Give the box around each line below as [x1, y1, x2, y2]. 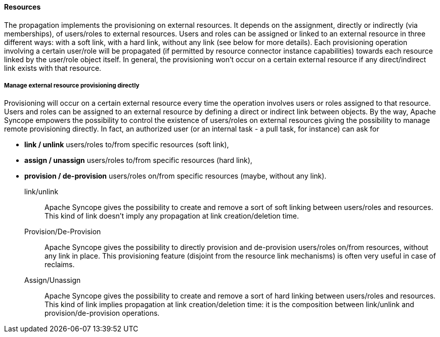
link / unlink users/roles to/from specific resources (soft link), [24, 140, 229, 149]
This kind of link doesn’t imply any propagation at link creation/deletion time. [45, 212, 299, 221]
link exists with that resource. [4, 63, 102, 72]
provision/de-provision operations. [45, 309, 160, 318]
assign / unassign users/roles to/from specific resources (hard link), [24, 156, 252, 165]
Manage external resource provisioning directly [4, 82, 140, 89]
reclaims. [45, 260, 75, 269]
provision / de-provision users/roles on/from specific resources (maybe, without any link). [24, 172, 327, 181]
